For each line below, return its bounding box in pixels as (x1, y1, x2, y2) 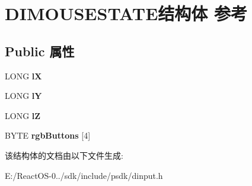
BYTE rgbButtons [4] (5, 129, 91, 142)
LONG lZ (5, 109, 41, 121)
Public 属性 (5, 41, 75, 60)
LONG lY (5, 89, 42, 102)
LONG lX (5, 69, 42, 82)
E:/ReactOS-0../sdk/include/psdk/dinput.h (5, 169, 163, 181)
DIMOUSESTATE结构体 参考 (5, 1, 248, 25)
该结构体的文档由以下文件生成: (5, 149, 123, 161)
